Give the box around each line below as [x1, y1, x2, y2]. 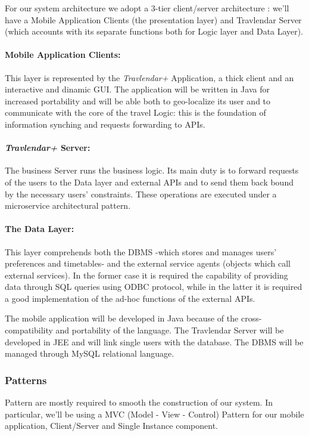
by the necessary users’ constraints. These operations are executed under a [5, 187, 277, 200]
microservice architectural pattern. [5, 199, 131, 212]
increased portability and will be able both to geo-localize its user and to [5, 94, 271, 107]
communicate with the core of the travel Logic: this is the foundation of [5, 106, 266, 119]
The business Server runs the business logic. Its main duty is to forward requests [5, 164, 299, 177]
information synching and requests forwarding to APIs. [5, 117, 205, 130]
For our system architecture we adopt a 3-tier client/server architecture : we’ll [5, 2, 289, 14]
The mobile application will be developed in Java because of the [5, 312, 239, 324]
